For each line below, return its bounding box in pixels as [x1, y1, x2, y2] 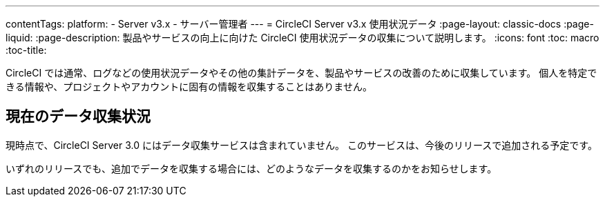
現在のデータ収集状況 [6, 108, 151, 125]
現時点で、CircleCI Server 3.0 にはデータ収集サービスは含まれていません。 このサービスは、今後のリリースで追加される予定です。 [6, 139, 597, 151]
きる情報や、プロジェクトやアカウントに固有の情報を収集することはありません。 [6, 81, 372, 92]
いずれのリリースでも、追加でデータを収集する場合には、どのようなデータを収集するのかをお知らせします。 [6, 162, 497, 174]
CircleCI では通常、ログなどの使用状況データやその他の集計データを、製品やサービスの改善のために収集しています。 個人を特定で [6, 67, 597, 79]
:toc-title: [6, 44, 47, 56]
